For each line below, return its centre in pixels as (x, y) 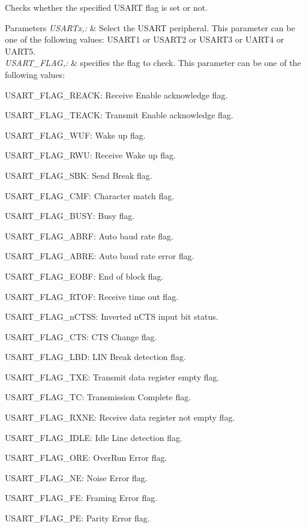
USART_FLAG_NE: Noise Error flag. (76, 477)
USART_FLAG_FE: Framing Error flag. (81, 498)
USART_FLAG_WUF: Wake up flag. (75, 135)
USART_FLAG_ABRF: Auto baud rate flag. (89, 235)
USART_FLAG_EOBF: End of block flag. (84, 276)
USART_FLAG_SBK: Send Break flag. (79, 175)
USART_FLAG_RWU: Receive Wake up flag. (90, 155)
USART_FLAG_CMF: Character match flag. (90, 195)
